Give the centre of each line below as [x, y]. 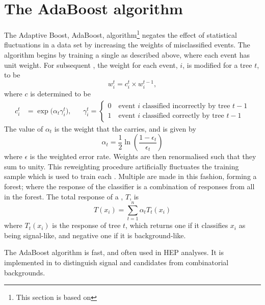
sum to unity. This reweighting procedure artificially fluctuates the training [122, 166]
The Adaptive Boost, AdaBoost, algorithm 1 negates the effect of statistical [121, 34]
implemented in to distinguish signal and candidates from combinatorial [116, 262]
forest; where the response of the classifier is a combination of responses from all [129, 186]
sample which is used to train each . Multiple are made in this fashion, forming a [130, 176]
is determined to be [60, 93]
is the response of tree [86, 225]
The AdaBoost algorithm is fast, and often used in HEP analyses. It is [114, 252]
